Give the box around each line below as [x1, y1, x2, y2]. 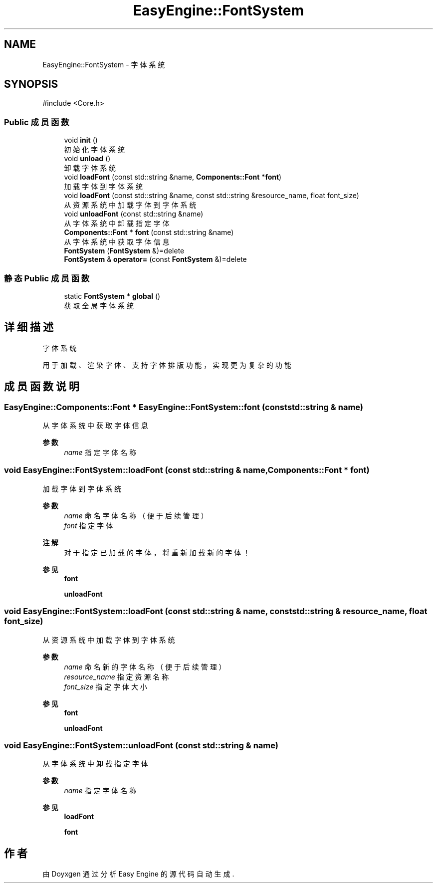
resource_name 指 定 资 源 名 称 [64, 672, 169, 681]
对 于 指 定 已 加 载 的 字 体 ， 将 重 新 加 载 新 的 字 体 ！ [64, 548, 250, 557]
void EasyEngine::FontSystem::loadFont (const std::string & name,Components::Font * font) [4, 465, 370, 475]
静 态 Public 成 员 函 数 [4, 273, 89, 283]
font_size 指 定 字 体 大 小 [64, 682, 147, 691]
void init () [64, 136, 98, 145]
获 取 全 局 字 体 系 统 [64, 301, 134, 310]
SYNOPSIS [4, 78, 58, 91]
